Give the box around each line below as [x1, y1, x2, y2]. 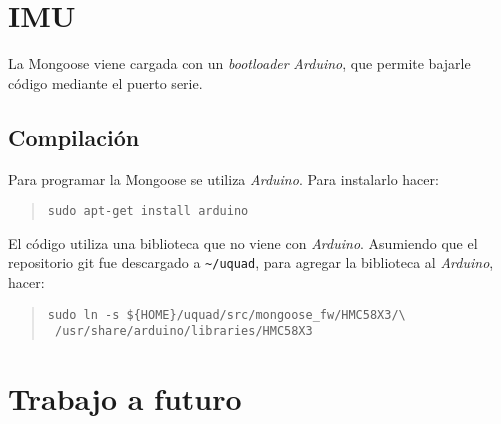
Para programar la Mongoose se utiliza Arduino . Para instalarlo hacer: [8, 168, 439, 189]
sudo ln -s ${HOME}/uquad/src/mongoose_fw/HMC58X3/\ [47, 307, 406, 322]
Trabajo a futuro [8, 378, 242, 419]
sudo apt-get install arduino [47, 204, 249, 219]
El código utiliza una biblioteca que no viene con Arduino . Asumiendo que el [8, 232, 478, 253]
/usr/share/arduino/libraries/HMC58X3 [54, 324, 313, 339]
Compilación [8, 121, 140, 152]
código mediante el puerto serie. [8, 72, 203, 93]
